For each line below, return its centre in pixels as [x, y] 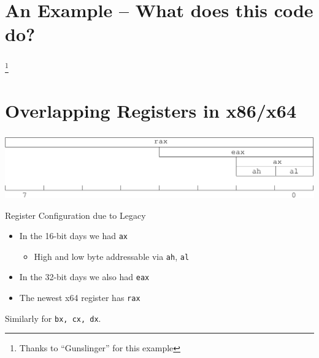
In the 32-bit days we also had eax [84, 277]
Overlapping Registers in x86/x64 [151, 110]
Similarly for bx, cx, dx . [53, 318]
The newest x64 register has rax [80, 298]
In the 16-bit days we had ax [73, 236]
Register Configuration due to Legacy [75, 215]
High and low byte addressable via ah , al [112, 256]
